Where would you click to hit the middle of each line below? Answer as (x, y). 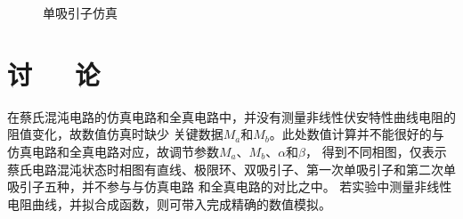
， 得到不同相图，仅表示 (376, 151)
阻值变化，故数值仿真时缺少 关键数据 (115, 134)
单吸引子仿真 (80, 12)
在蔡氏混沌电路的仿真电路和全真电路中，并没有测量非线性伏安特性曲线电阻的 (231, 116)
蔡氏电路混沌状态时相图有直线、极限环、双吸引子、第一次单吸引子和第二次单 (231, 169)
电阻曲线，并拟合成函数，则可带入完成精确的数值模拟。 (169, 203)
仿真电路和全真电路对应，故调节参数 (113, 151)
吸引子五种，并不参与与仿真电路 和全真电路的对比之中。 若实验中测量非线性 (230, 187)
